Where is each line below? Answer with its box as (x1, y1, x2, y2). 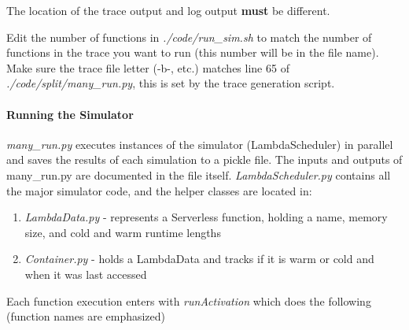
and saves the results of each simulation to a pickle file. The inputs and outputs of (6, 151, 403, 168)
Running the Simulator (6, 106, 134, 122)
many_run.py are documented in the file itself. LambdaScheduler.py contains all (6, 166, 391, 183)
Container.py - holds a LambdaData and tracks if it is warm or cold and (24, 250, 374, 267)
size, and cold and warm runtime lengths (24, 224, 221, 240)
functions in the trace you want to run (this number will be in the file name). (6, 44, 379, 61)
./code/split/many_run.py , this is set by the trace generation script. (6, 75, 335, 91)
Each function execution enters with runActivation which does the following (6, 292, 371, 309)
